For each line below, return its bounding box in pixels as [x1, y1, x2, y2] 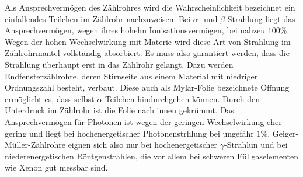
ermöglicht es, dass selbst [5, 92, 95, 105]
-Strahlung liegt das [225, 12, 295, 25]
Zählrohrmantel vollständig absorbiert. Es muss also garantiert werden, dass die [5, 47, 290, 59]
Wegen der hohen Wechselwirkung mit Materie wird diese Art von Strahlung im [5, 35, 291, 47]
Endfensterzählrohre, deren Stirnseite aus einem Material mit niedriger [5, 70, 258, 82]
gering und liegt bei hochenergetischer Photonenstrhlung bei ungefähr [5, 127, 254, 139]
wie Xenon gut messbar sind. [5, 161, 108, 173]
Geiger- [272, 127, 299, 139]
